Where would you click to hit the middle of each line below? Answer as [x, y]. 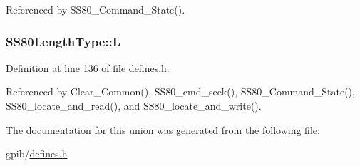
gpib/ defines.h [37, 154]
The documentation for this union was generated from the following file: [163, 129]
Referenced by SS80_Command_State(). [96, 9]
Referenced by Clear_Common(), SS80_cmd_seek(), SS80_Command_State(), [180, 92]
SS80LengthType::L [63, 41]
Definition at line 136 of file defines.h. [88, 67]
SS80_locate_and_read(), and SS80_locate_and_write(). [134, 105]
